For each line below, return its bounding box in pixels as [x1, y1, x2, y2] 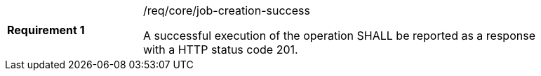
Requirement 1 [7, 23, 85, 37]
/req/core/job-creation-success [143, 3, 310, 17]
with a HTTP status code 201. [143, 43, 298, 56]
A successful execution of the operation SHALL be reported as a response [143, 29, 535, 43]
